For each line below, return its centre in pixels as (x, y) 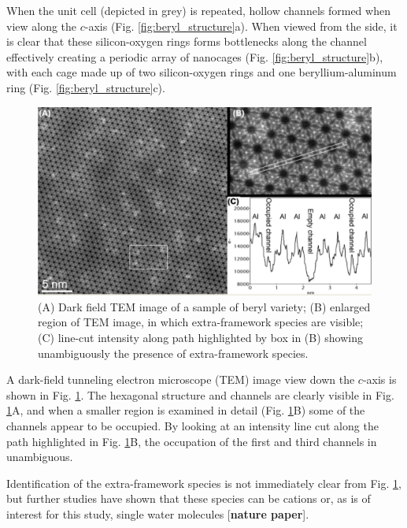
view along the (42, 26)
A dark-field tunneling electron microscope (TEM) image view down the (181, 379)
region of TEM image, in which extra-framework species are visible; (201, 322)
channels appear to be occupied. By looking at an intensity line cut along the (192, 426)
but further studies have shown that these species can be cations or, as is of (189, 498)
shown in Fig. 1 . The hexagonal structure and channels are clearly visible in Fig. (200, 394)
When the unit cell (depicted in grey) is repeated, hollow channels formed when (198, 10)
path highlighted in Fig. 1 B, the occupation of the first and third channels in (192, 441)
